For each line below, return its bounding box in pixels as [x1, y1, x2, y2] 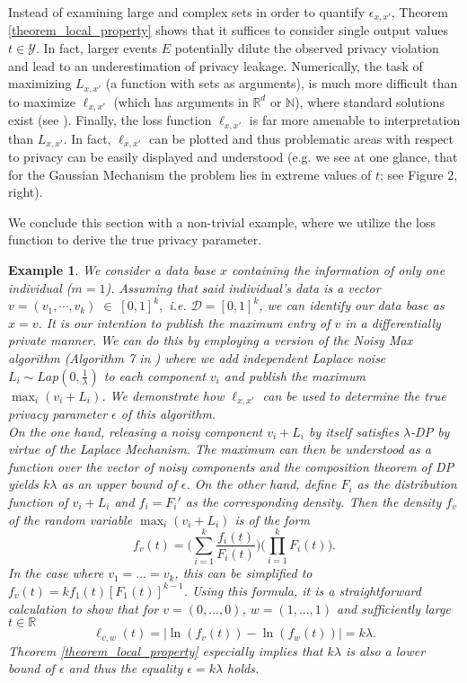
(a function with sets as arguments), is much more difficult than [105, 74, 458, 93]
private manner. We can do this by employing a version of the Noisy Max [8, 331, 413, 350]
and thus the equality [68, 659, 183, 678]
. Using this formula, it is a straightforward [183, 581, 421, 599]
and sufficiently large [337, 599, 451, 617]
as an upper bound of [61, 475, 177, 493]
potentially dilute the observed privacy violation [174, 39, 439, 58]
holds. [227, 659, 260, 678]
